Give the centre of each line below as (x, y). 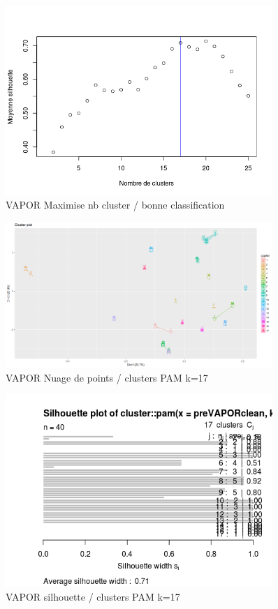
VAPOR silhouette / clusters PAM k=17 (93, 597)
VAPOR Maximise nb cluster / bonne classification (115, 205)
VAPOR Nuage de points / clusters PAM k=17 (107, 377)
